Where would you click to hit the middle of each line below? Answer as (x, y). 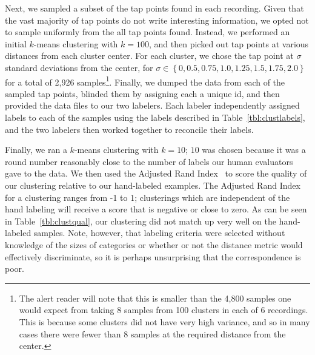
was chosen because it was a (254, 150)
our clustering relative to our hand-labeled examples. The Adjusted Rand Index (153, 185)
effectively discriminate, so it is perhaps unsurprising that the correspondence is (153, 256)
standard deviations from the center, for (79, 67)
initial (16, 43)
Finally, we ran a (36, 150)
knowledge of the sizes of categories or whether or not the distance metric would (154, 244)
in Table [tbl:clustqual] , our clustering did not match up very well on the (141, 221)
